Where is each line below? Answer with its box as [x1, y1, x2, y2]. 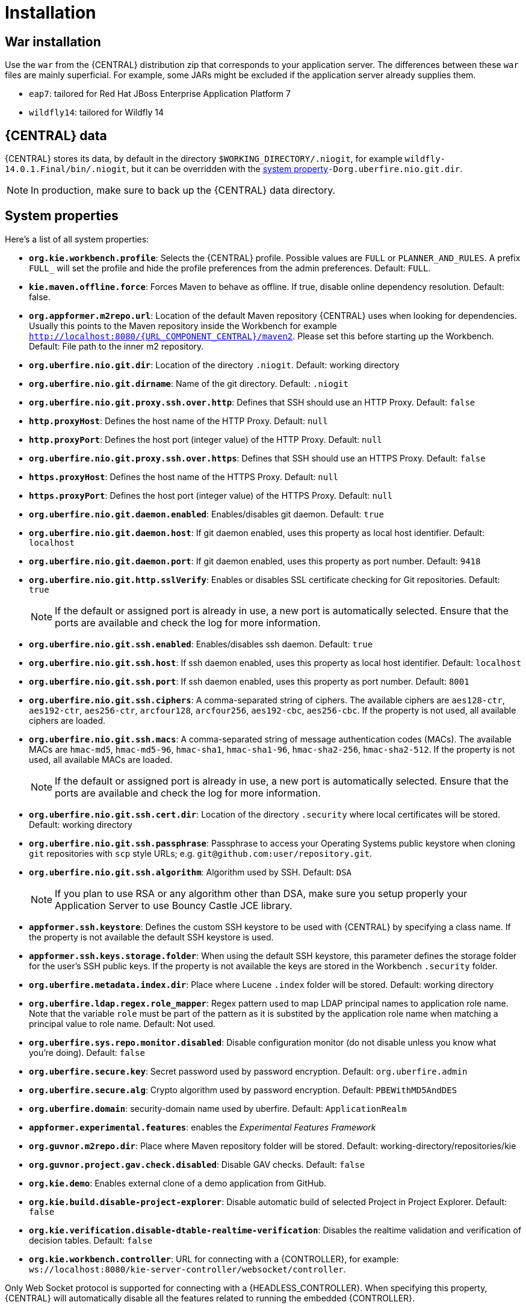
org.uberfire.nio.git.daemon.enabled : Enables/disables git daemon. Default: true [29, 508, 384, 519]
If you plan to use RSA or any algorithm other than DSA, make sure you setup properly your [55, 887, 468, 899]
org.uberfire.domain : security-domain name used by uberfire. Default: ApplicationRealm [29, 1103, 407, 1114]
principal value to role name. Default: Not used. [29, 1018, 215, 1029]
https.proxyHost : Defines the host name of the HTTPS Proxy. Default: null [29, 471, 339, 482]
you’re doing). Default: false [29, 1047, 145, 1058]
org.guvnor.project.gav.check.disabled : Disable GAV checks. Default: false [29, 1159, 365, 1170]
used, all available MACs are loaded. [29, 754, 173, 765]
